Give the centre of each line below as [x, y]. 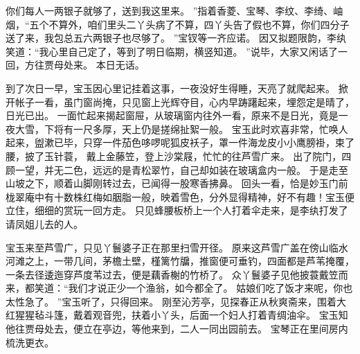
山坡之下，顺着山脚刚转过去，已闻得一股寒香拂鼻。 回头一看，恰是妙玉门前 [177, 183]
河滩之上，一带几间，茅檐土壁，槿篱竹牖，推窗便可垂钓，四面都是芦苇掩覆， [180, 261]
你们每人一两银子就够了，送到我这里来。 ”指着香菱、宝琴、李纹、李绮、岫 [174, 10]
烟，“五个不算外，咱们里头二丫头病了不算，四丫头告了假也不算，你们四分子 [178, 24]
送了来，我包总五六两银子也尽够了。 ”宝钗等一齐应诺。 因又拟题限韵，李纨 [176, 38]
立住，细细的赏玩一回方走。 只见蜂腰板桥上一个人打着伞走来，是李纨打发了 [177, 210]
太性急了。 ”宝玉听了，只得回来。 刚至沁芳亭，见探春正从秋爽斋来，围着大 [176, 301]
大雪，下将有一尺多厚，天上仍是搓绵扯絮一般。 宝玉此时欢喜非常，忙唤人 [181, 129]
